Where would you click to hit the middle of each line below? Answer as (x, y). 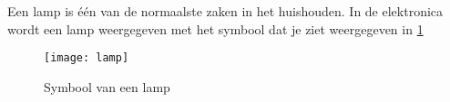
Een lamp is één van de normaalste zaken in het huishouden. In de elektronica (225, 11)
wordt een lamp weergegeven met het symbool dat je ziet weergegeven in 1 (215, 28)
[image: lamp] (87, 58)
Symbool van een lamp (107, 86)
